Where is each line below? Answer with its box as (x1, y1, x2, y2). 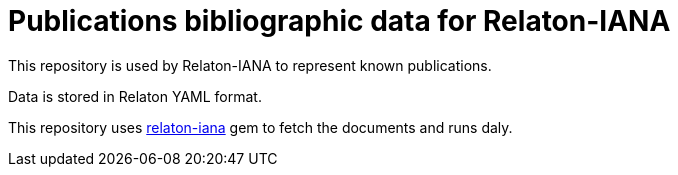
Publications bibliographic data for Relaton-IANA (8, 4, 671, 38)
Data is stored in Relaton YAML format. (8, 87, 262, 105)
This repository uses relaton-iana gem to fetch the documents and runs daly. (8, 118, 513, 136)
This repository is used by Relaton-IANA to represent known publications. (8, 56, 492, 74)
